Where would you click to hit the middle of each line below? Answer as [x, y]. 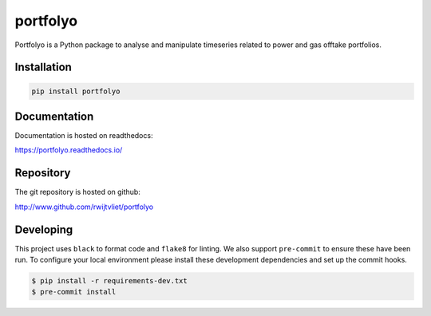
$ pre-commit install [74, 292]
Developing [44, 229]
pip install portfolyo [76, 91]
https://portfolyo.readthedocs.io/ [69, 150]
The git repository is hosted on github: [78, 192]
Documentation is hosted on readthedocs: [84, 136]
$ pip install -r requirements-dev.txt [109, 281]
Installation [43, 67]
